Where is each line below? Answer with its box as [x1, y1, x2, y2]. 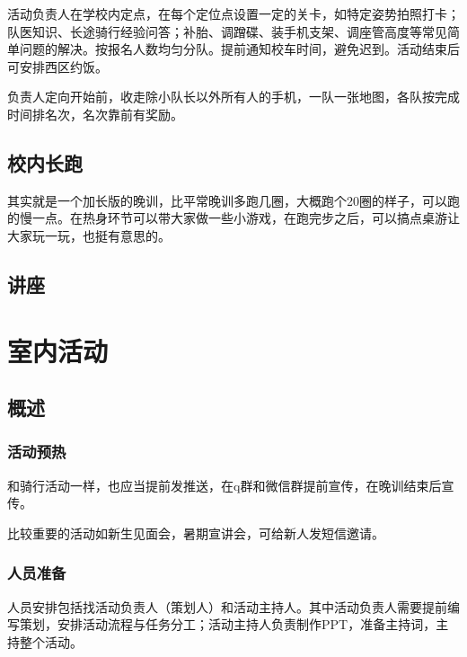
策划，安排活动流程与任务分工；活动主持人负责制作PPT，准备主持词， [19, 615, 436, 634]
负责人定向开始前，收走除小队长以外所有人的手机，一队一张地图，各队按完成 [7, 87, 460, 106]
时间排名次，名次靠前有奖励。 [7, 104, 183, 123]
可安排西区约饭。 [7, 57, 108, 75]
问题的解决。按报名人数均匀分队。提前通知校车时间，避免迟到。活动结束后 [19, 40, 460, 58]
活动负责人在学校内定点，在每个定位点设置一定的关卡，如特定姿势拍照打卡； [7, 4, 460, 22]
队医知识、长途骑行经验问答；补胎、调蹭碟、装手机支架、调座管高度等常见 [7, 22, 447, 40]
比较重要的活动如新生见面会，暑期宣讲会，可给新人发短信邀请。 [7, 523, 384, 542]
